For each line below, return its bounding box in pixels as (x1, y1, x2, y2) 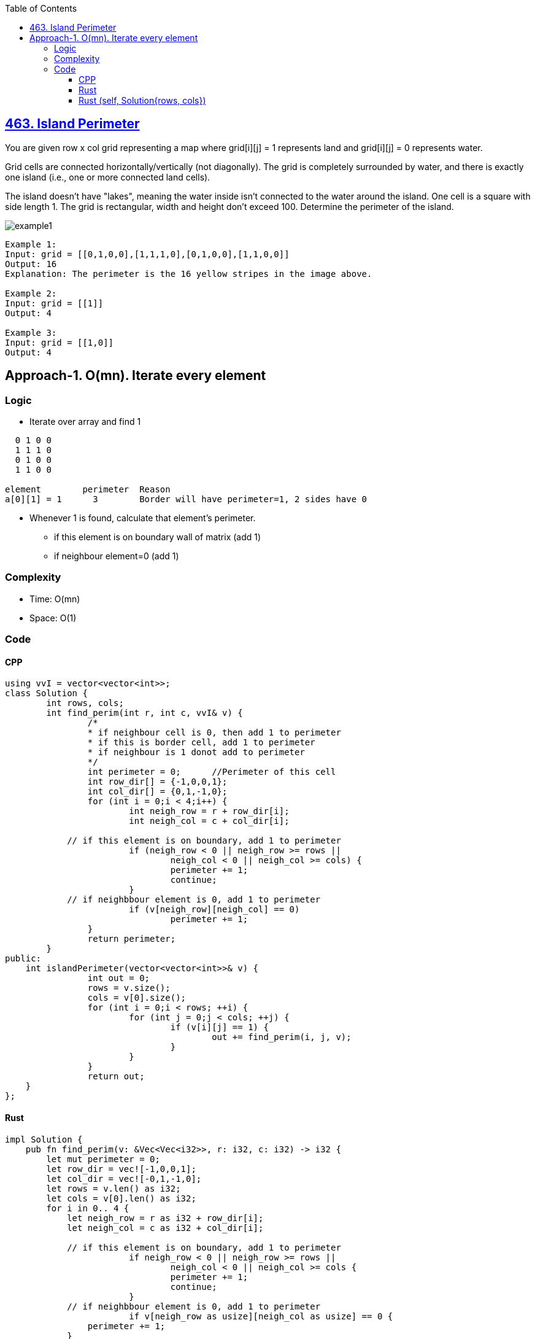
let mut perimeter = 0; (46, 1154, 160, 1164)
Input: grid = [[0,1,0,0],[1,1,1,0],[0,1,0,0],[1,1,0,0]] (5, 249, 290, 259)
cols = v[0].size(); (87, 993, 187, 1003)
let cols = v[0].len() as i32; (46, 1193, 196, 1203)
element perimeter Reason (5, 484, 171, 495)
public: (5, 953, 42, 964)
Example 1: (5, 239, 57, 249)
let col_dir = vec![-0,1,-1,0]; (46, 1173, 202, 1184)
